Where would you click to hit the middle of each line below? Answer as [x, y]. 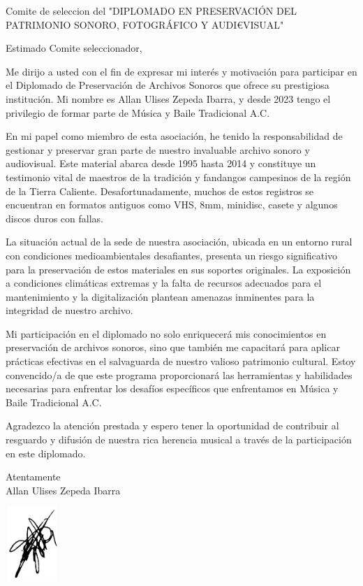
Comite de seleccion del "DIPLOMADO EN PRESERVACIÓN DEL [151, 10]
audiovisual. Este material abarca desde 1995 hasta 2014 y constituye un [161, 163]
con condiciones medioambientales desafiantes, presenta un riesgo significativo [172, 255]
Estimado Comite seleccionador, [74, 48]
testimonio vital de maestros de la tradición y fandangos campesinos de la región [178, 177]
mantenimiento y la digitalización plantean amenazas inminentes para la [160, 296]
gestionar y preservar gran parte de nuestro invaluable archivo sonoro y [158, 149]
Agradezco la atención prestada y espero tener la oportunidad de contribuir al [172, 426]
